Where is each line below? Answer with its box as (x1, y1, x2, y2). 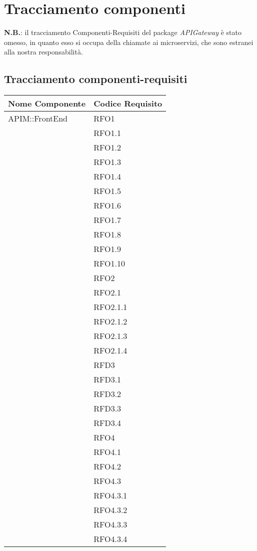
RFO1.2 (93, 141, 121, 153)
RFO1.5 (93, 185, 121, 197)
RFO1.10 (93, 257, 125, 269)
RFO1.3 (93, 156, 121, 168)
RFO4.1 (93, 446, 121, 458)
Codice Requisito (93, 97, 162, 109)
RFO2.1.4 (93, 344, 127, 356)
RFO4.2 (93, 460, 121, 472)
